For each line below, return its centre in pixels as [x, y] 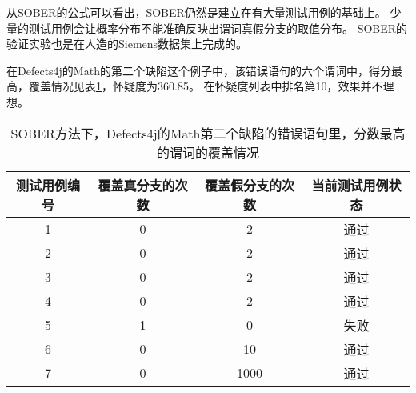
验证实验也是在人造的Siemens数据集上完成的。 [127, 44]
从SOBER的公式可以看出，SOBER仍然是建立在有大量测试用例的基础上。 [196, 12]
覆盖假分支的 [243, 185]
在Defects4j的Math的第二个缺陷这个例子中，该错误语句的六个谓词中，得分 [199, 70]
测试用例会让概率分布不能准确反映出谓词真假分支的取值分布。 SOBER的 [218, 28]
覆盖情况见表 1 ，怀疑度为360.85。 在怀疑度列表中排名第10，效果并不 [206, 86]
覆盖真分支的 [136, 185]
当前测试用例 [350, 185]
